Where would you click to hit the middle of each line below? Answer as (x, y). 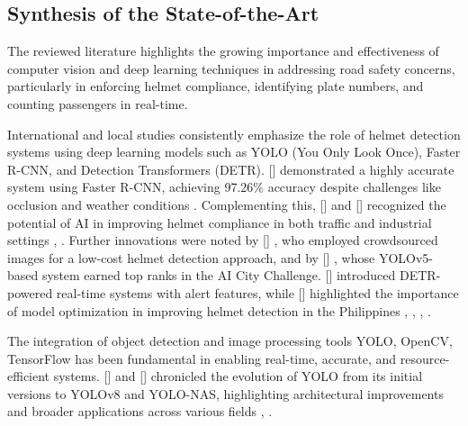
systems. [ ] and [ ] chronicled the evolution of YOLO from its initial (238, 376)
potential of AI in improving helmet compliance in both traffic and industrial (220, 222)
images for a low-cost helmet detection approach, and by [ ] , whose (191, 257)
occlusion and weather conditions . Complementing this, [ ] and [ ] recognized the (227, 204)
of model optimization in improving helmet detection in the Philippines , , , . (219, 310)
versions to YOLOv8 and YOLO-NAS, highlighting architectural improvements (225, 393)
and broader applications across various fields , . (140, 411)
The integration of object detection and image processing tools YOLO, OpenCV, (230, 341)
